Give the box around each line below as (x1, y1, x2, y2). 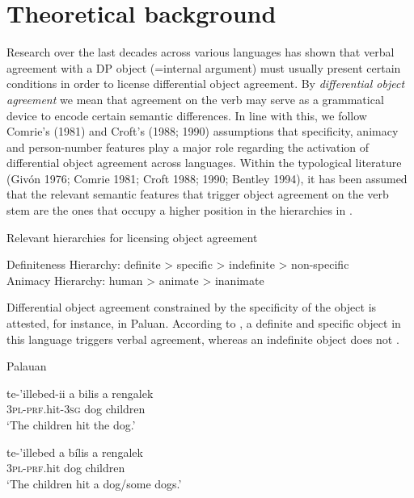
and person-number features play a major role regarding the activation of (6, 138, 370, 155)
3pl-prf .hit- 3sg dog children (6, 400, 146, 417)
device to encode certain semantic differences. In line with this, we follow (6, 107, 367, 123)
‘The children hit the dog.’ (6, 416, 136, 433)
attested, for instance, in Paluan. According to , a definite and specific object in (6, 315, 401, 332)
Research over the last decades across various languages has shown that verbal (6, 44, 395, 61)
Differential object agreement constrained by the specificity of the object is (6, 299, 377, 316)
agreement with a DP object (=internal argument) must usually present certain (6, 59, 401, 76)
